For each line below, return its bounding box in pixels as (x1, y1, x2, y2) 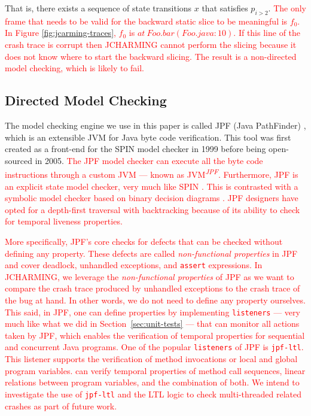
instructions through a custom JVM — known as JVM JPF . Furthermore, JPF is (5, 166, 298, 180)
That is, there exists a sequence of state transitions (5, 2, 192, 14)
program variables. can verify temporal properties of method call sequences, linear (5, 364, 306, 376)
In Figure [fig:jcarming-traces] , (5, 26, 116, 39)
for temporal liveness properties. (5, 215, 123, 227)
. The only (268, 2, 307, 14)
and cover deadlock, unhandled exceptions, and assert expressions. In (5, 259, 263, 271)
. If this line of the (233, 26, 301, 39)
